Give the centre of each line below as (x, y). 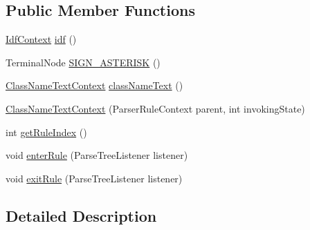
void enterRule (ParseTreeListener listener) (97, 155)
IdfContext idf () (41, 39)
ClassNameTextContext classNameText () (94, 85)
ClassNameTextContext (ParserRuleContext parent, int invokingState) (155, 108)
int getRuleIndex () (46, 132)
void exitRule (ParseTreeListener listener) (94, 178)
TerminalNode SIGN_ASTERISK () (83, 62)
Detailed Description (81, 215)
